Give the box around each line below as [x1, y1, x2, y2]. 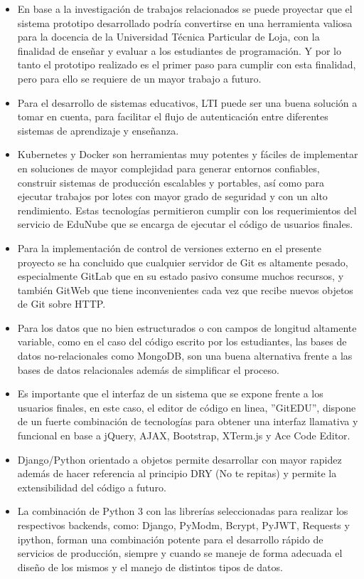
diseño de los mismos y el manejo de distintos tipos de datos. [17, 559, 283, 574]
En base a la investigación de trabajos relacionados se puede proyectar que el [17, 1, 353, 16]
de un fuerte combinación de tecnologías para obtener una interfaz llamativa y [17, 414, 358, 429]
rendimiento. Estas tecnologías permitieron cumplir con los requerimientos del [17, 202, 357, 217]
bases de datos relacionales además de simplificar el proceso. [17, 362, 279, 377]
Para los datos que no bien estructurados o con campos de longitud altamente [17, 320, 357, 335]
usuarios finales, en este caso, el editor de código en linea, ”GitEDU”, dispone [17, 400, 356, 414]
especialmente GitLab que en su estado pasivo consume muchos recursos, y [17, 268, 344, 283]
